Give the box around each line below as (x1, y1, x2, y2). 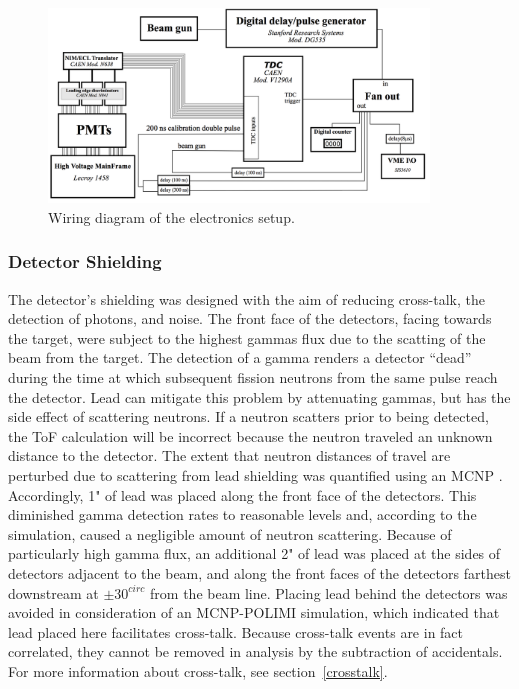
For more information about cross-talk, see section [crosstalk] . (8, 660, 388, 681)
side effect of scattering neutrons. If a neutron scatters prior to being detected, (8, 406, 489, 427)
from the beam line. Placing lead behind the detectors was (150, 582, 508, 603)
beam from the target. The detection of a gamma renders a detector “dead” (8, 347, 472, 368)
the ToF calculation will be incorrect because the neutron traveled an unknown (8, 425, 493, 446)
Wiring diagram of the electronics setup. (48, 206, 295, 227)
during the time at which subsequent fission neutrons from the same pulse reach (8, 367, 498, 388)
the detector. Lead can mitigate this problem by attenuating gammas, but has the (8, 386, 511, 407)
